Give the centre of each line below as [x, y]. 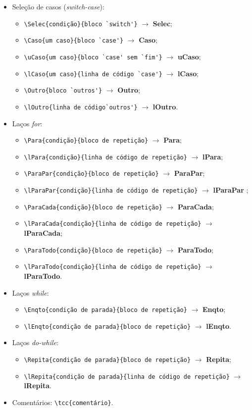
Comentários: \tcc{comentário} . [63, 402]
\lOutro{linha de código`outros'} [81, 107]
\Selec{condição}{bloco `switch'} [81, 24]
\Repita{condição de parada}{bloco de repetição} [107, 360]
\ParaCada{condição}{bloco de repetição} [93, 207]
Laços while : [30, 292]
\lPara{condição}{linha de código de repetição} [105, 157]
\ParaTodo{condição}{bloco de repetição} [93, 250]
